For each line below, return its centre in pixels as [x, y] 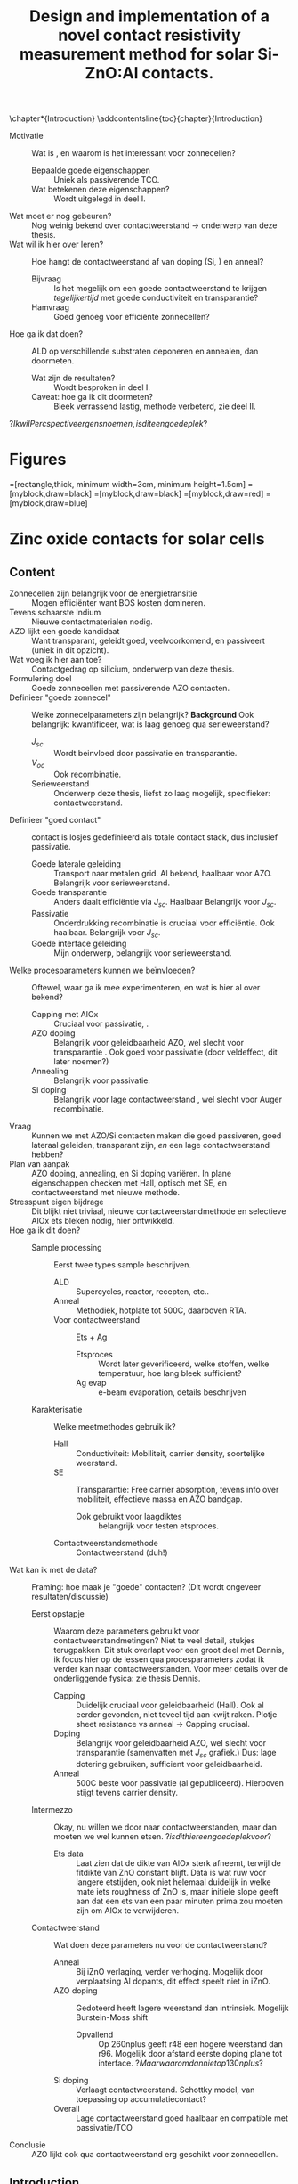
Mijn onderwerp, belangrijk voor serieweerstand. [143, 953]
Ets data [69, 1854]
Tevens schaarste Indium [55, 613]
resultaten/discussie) [70, 1597]
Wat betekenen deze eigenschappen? [101, 190]
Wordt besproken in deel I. [102, 387]
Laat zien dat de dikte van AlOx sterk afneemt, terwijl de [179, 1863]
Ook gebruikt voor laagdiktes [129, 1517]
